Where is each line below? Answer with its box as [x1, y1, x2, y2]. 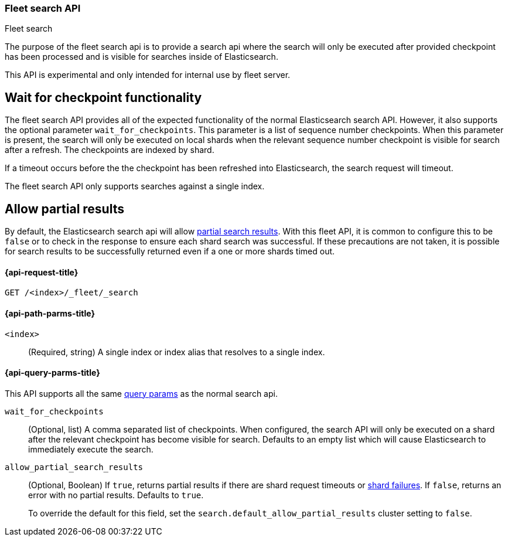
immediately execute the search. [28, 444, 154, 454]
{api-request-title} [5, 267, 79, 277]
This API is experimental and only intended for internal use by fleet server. [5, 70, 291, 80]
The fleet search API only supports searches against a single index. [5, 181, 265, 192]
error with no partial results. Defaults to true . [28, 489, 204, 500]
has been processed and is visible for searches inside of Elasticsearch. [5, 52, 278, 62]
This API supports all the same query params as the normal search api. [5, 388, 278, 399]
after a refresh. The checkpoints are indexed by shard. [5, 145, 214, 155]
